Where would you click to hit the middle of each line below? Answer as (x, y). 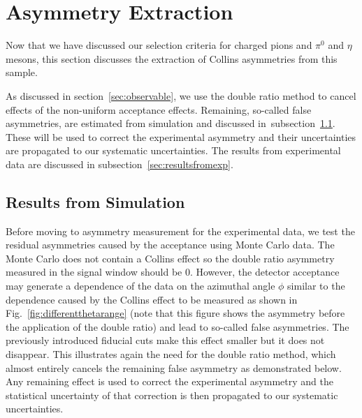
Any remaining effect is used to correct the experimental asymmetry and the (169, 381)
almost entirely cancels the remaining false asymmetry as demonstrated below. (174, 367)
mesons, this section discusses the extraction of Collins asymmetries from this (172, 58)
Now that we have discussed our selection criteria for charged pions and (159, 45)
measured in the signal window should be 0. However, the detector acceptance (173, 272)
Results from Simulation (95, 201)
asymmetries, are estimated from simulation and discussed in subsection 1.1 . (171, 123)
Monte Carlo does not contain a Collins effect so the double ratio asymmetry (170, 258)
